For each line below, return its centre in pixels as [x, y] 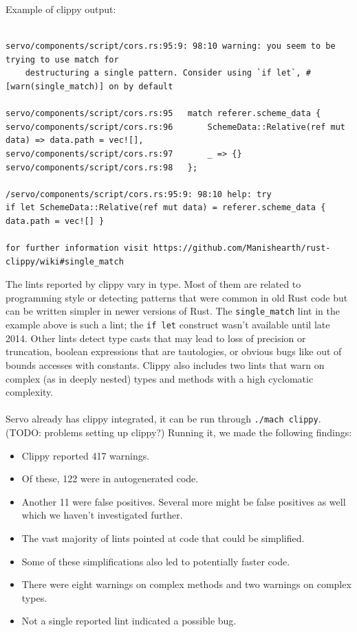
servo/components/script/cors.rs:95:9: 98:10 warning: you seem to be [171, 46]
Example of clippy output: [61, 9]
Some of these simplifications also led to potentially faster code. [156, 561]
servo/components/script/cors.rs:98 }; [102, 167]
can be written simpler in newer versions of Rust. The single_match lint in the [173, 311]
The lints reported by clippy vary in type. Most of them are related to [153, 284]
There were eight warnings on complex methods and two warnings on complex [186, 584]
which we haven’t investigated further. [102, 515]
